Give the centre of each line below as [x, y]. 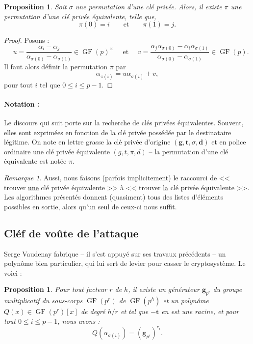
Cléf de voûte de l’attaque [71, 233]
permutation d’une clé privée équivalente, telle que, [80, 16]
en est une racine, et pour [200, 311]
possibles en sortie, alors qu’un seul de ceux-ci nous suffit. [90, 206]
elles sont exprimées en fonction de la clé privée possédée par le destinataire [118, 132]
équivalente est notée [35, 161]
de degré [93, 311]
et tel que [134, 311]
